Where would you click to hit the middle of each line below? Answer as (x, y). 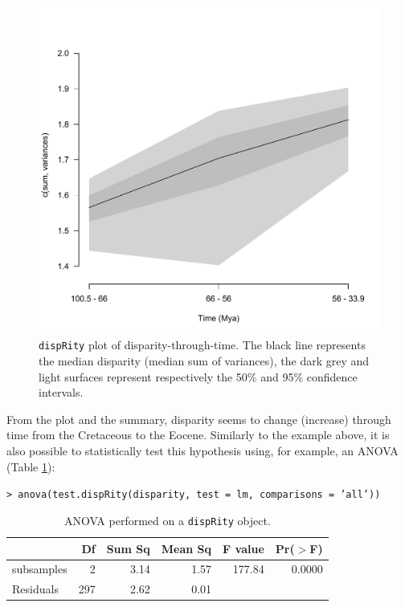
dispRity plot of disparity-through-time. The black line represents (202, 345)
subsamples (40, 569)
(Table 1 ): (31, 466)
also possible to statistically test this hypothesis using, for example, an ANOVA (202, 451)
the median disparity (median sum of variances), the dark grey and (204, 361)
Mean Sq (186, 548)
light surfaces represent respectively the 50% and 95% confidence (198, 376)
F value (243, 548)
